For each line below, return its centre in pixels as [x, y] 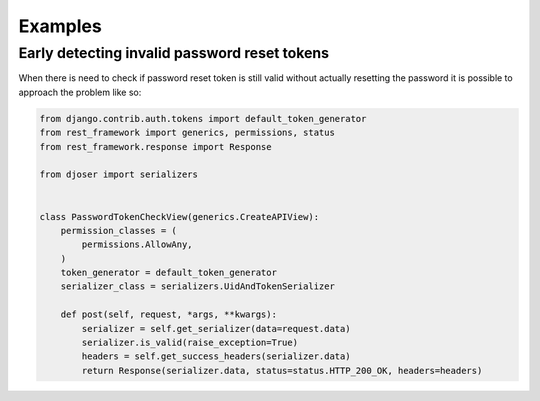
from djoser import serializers [119, 174]
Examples [60, 26]
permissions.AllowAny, [137, 244]
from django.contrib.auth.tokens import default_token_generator [203, 118]
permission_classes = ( [118, 230]
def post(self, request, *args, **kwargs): [168, 314]
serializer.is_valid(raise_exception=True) [190, 343]
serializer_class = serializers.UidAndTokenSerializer [197, 286]
